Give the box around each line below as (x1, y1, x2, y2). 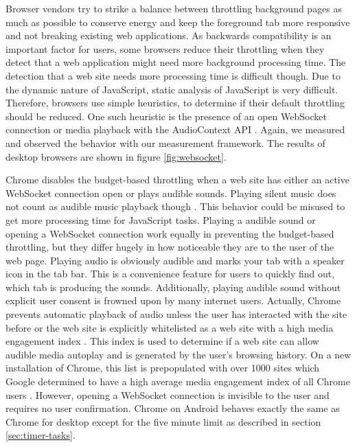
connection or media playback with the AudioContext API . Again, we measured (5, 122, 345, 137)
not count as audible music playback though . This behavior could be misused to (5, 199, 345, 214)
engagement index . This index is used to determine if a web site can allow (5, 334, 319, 348)
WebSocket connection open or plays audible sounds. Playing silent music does (5, 185, 336, 200)
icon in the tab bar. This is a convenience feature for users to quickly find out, (5, 266, 335, 281)
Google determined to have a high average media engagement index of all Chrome (5, 374, 350, 389)
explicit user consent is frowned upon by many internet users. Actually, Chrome (5, 293, 341, 308)
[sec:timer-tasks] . (5, 428, 76, 442)
